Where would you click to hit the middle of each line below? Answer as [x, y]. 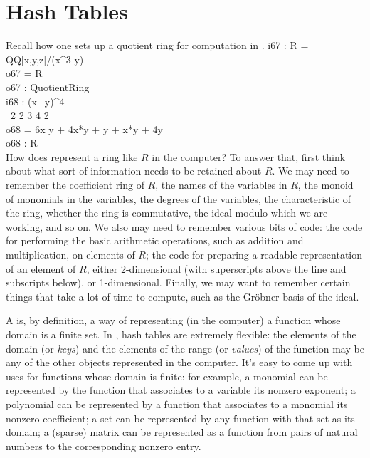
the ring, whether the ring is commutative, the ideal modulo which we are [167, 213]
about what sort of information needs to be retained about [134, 171]
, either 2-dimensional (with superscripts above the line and [216, 268]
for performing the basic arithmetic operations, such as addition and [155, 240]
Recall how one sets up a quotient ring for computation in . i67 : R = [157, 45]
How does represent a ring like [72, 156]
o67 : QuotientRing [48, 87]
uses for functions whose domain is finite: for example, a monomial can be [167, 376]
